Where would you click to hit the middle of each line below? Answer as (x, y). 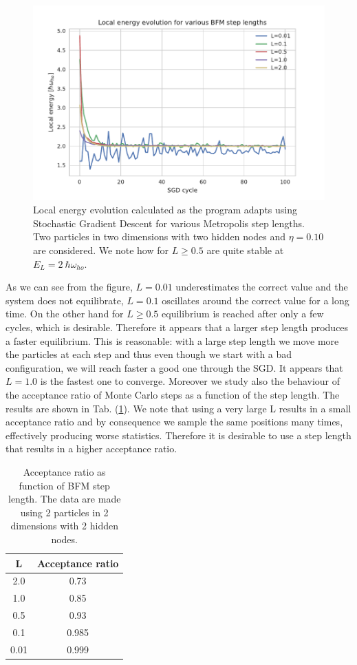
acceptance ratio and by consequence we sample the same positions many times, (174, 422)
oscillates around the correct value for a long (256, 300)
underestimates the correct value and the (262, 287)
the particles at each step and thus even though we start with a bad (149, 354)
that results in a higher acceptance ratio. (91, 448)
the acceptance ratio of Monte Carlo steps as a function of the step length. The (173, 394)
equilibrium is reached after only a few (243, 314)
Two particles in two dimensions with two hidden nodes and (160, 236)
